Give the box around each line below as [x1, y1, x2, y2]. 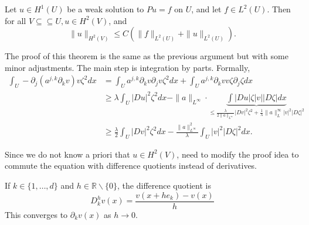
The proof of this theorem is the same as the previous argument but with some [5, 50, 288, 62]
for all [5, 14, 26, 26]
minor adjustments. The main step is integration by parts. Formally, [5, 61, 250, 73]
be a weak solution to [67, 3, 144, 15]
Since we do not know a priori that [5, 148, 130, 160]
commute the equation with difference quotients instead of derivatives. [5, 159, 257, 172]
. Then [267, 3, 291, 15]
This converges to [5, 208, 68, 220]
